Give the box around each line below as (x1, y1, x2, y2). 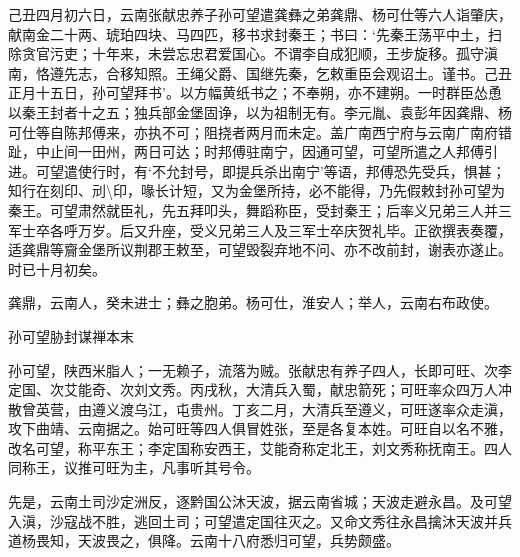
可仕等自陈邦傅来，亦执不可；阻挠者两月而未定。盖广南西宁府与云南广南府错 (8, 121, 512, 142)
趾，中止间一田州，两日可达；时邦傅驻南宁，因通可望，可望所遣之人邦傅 (8, 141, 484, 162)
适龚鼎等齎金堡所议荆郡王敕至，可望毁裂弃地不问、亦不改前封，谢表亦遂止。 (8, 239, 512, 260)
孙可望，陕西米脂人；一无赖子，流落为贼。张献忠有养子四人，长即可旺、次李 (8, 359, 512, 380)
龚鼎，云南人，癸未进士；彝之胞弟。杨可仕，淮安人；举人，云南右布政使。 (8, 292, 498, 313)
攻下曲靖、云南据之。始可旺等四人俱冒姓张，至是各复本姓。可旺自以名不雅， (8, 418, 512, 439)
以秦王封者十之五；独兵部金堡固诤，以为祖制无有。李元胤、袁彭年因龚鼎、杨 (8, 101, 512, 122)
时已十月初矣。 (8, 258, 106, 279)
